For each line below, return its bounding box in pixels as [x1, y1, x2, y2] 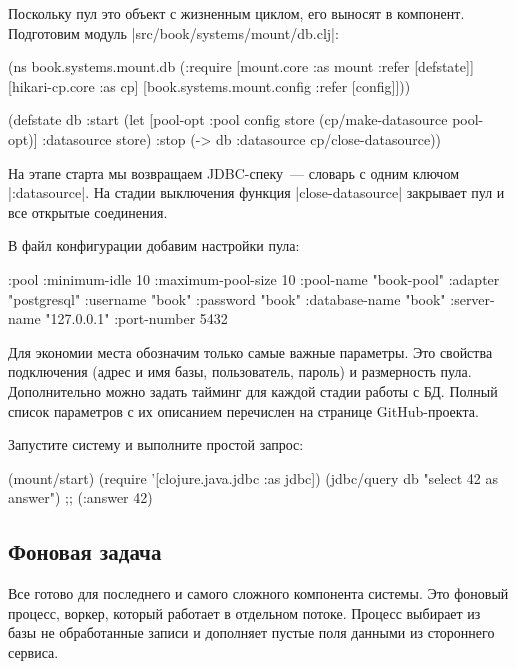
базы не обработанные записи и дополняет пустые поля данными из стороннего [8, 622, 495, 643]
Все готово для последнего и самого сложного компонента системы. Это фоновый [8, 583, 509, 604]
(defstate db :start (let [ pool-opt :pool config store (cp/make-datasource [8, 109, 448, 130]
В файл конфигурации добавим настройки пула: [8, 235, 300, 256]
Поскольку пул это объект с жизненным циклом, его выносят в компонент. [8, 3, 465, 23]
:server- [450, 288, 495, 309]
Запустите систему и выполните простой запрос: [8, 434, 304, 455]
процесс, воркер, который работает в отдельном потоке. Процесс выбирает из [8, 602, 481, 623]
